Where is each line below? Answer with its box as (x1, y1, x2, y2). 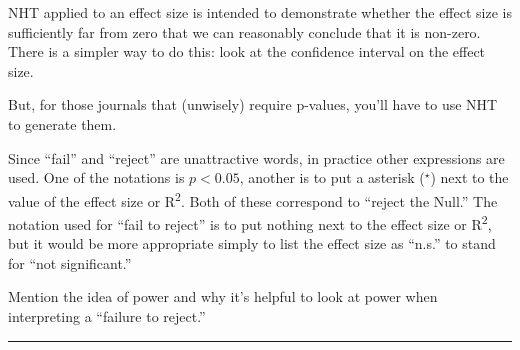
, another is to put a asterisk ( (239, 167, 425, 188)
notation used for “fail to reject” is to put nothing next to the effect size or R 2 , (8, 211, 492, 234)
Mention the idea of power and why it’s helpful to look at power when (8, 286, 438, 307)
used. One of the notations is (8, 167, 185, 188)
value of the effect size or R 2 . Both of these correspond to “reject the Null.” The (8, 187, 498, 211)
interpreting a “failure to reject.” (8, 306, 206, 327)
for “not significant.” (8, 252, 132, 273)
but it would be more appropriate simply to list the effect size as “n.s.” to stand (8, 233, 496, 254)
